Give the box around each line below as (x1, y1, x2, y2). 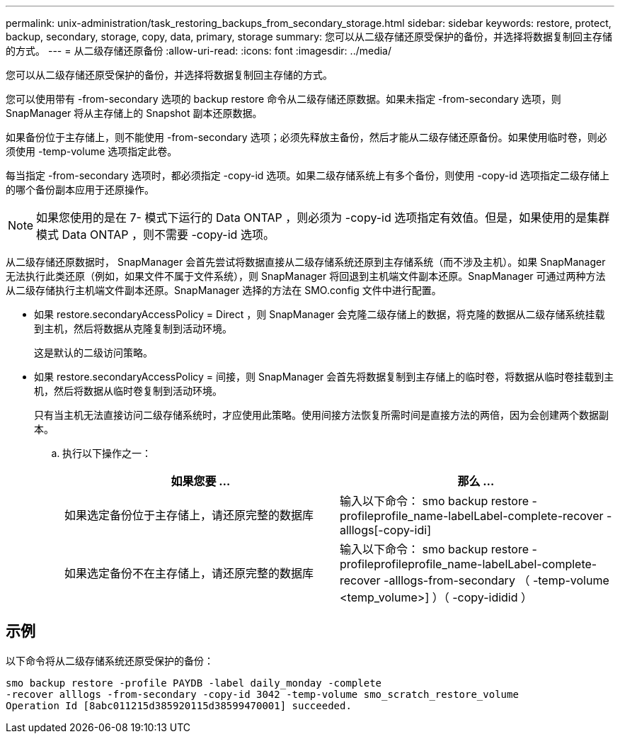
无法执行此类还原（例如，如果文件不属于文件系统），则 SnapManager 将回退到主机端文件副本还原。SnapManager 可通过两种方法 (6, 270, 606, 282)
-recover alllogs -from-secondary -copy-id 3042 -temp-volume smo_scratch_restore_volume (6, 688, 519, 700)
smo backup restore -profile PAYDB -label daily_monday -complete (6, 677, 382, 689)
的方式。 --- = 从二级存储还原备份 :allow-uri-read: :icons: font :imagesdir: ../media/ (6, 45, 392, 57)
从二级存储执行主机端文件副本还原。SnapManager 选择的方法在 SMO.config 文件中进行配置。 (6, 284, 442, 296)
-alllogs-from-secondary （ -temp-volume (384, 573, 609, 587)
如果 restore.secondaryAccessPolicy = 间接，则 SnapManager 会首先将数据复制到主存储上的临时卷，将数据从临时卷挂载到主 (34, 371, 614, 383)
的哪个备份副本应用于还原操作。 (6, 184, 154, 196)
